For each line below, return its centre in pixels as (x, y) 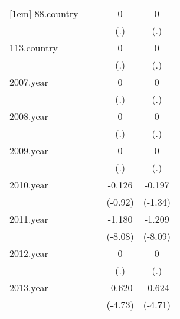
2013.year (29, 287)
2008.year (29, 116)
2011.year (29, 219)
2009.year (29, 150)
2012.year (29, 253)
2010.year (29, 185)
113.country (34, 48)
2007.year (29, 82)
